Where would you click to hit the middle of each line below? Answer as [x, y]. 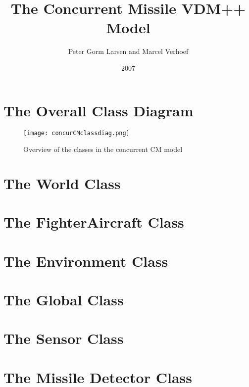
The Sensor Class [64, 338]
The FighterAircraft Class [94, 222]
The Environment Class [86, 261]
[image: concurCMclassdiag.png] [76, 133]
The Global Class [64, 299]
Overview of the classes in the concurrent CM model [103, 149]
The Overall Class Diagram [99, 110]
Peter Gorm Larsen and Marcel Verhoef [128, 51]
